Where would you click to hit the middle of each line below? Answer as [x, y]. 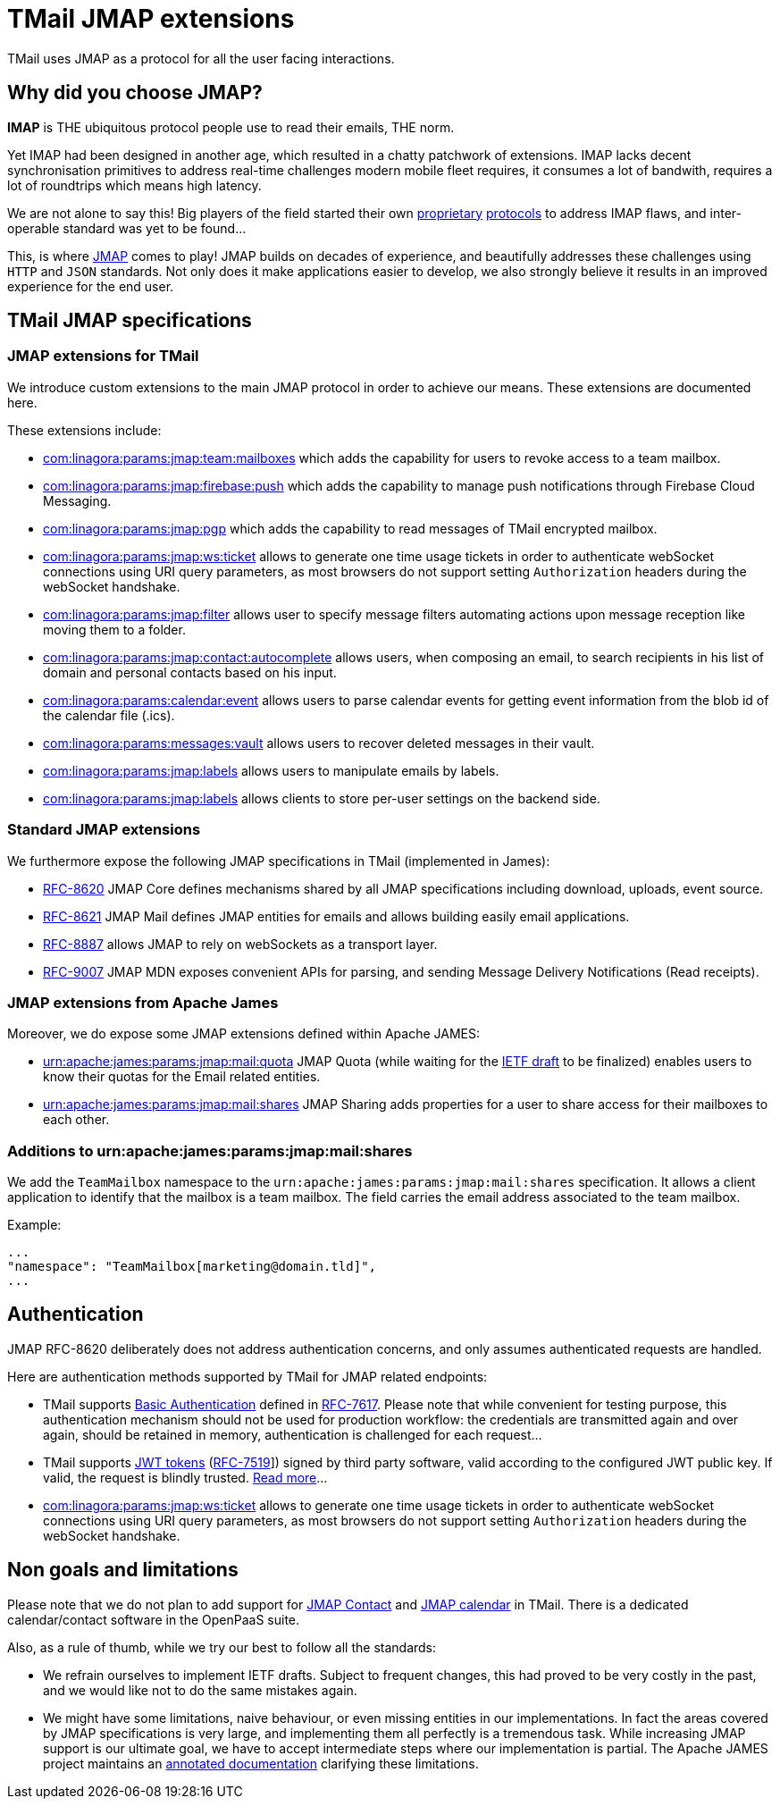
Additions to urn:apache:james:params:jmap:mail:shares [210, 1151]
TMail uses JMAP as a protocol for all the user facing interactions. [201, 58]
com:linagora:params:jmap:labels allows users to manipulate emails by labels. [271, 770]
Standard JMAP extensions [104, 830]
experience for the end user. [91, 286]
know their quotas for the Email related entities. [182, 1077]
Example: [34, 1225]
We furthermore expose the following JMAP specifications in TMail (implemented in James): [279, 861]
